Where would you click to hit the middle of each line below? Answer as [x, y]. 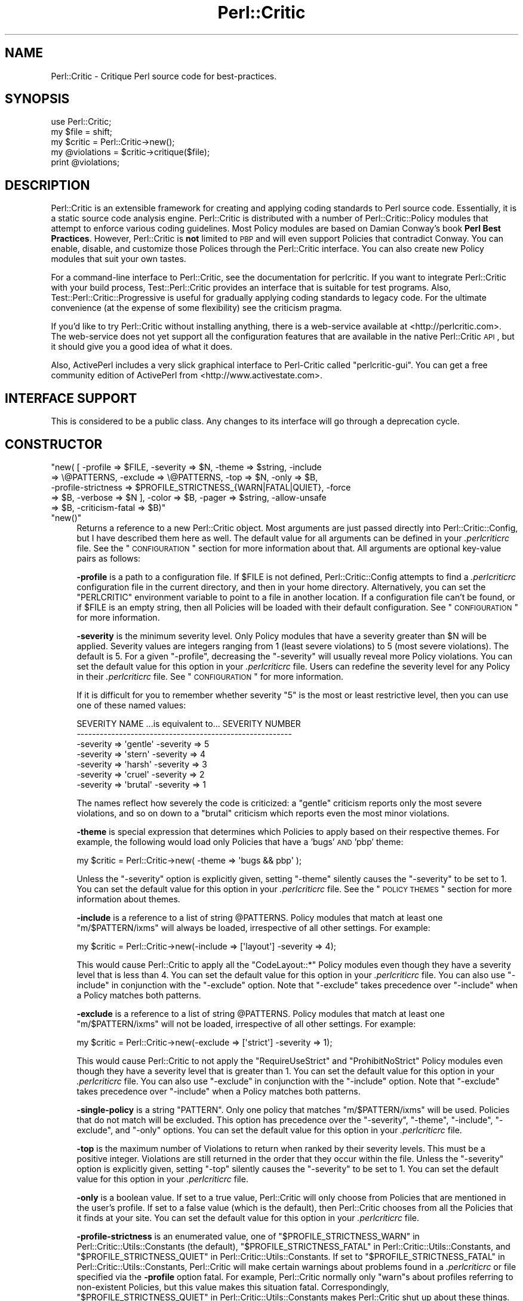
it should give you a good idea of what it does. [142, 347]
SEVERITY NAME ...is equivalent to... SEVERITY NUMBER [189, 723]
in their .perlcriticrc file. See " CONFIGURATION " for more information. [210, 676]
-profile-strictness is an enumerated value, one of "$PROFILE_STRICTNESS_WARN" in [248, 1236]
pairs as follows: [109, 558]
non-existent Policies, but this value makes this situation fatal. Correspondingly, [233, 1287]
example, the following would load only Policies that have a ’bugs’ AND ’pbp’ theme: [240, 841]
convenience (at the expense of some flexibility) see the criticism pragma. [196, 308]
